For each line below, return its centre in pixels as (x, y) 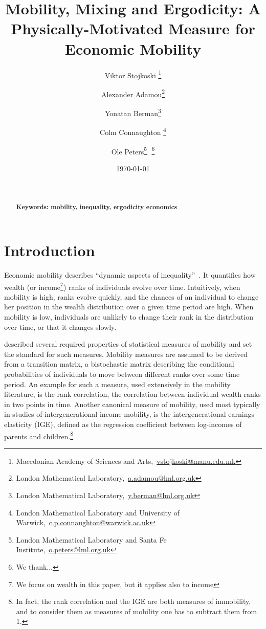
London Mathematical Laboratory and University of (98, 512)
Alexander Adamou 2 (133, 93)
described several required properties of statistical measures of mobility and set (128, 344)
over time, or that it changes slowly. (60, 327)
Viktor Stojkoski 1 (133, 74)
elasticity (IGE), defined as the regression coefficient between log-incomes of (123, 424)
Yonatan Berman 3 (133, 112)
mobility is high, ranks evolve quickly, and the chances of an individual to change (131, 296)
